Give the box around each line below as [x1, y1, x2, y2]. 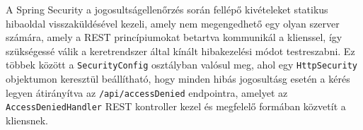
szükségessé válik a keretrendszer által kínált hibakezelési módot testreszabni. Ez [6, 43, 355, 58]
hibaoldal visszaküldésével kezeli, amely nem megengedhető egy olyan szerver [6, 16, 340, 30]
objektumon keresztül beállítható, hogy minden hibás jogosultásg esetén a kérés [6, 71, 350, 86]
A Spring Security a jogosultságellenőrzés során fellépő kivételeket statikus [6, 2, 328, 16]
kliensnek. [6, 112, 48, 127]
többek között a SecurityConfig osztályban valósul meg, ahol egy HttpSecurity [6, 57, 357, 72]
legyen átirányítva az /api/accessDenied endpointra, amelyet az [6, 85, 288, 100]
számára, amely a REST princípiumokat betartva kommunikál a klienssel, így [6, 30, 342, 45]
